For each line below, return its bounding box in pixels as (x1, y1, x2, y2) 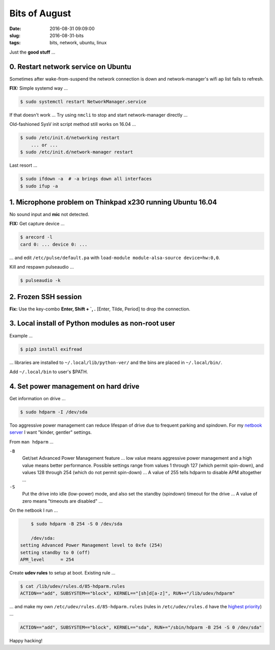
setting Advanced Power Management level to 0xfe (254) (20, 542, 163, 548)
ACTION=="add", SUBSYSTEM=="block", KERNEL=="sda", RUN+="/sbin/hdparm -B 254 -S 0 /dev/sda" (20, 625, 262, 630)
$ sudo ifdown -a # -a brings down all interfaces (20, 176, 152, 182)
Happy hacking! (9, 637, 43, 643)
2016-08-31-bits (49, 32, 84, 38)
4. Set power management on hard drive (9, 382, 140, 391)
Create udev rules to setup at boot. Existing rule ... (9, 569, 116, 576)
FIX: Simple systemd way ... (9, 85, 68, 91)
